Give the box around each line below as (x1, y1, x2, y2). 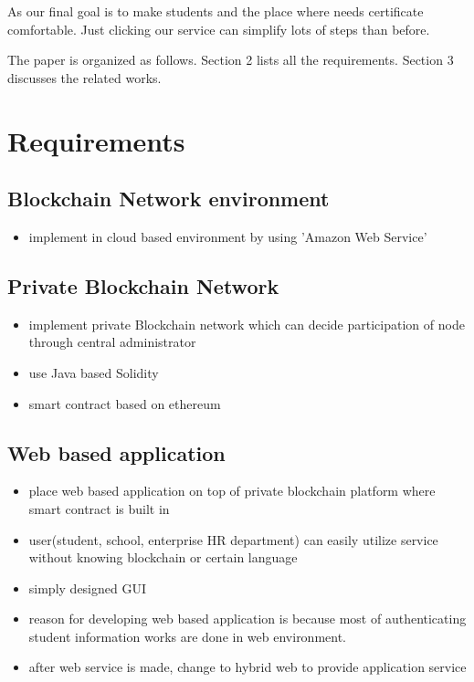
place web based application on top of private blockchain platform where (28, 481, 436, 500)
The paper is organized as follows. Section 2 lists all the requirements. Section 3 (7, 50, 454, 69)
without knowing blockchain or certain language (28, 548, 298, 567)
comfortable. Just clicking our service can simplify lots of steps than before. (7, 19, 430, 38)
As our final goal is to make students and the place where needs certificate (7, 2, 424, 20)
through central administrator (28, 332, 196, 351)
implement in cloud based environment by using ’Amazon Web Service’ (28, 226, 427, 246)
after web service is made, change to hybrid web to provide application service (28, 657, 467, 677)
